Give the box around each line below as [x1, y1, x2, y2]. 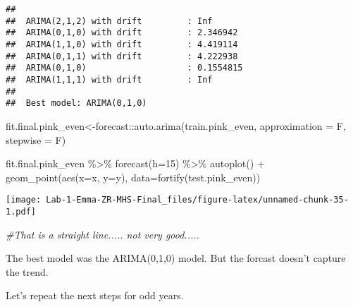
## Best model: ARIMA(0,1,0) [6, 98, 147, 109]
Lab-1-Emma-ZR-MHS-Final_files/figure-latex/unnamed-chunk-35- [46, 195, 349, 205]
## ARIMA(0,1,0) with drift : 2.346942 [6, 28, 238, 38]
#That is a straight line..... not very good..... [6, 227, 199, 241]
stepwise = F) [6, 132, 66, 147]
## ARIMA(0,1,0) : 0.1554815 [6, 63, 243, 73]
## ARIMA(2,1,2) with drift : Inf [6, 16, 213, 26]
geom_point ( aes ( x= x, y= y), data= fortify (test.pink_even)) [6, 169, 261, 184]
